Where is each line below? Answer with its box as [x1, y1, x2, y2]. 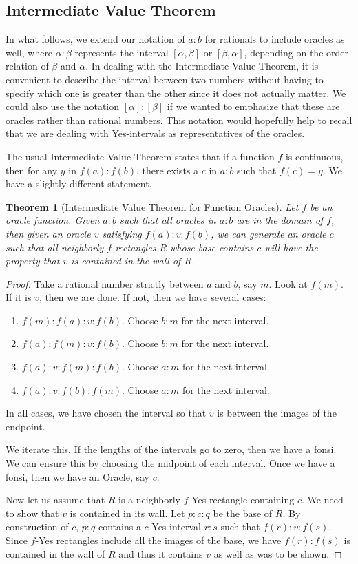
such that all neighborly [6, 240, 104, 254]
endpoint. [6, 419, 45, 433]
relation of [6, 59, 49, 73]
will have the [264, 240, 318, 254]
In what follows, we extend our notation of [6, 32, 185, 46]
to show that [6, 505, 59, 520]
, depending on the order [244, 45, 348, 59]
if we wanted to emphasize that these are [167, 99, 340, 114]
